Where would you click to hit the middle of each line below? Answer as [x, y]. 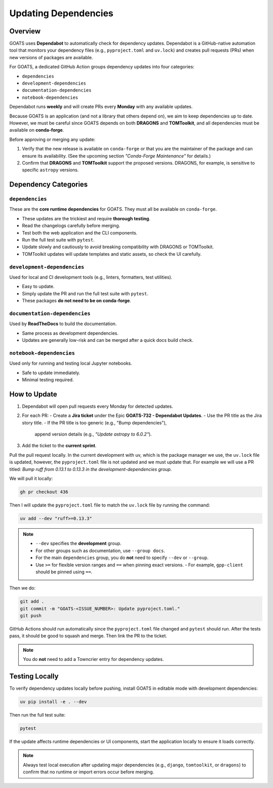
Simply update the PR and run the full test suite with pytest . [85, 293]
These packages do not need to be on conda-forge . [77, 301]
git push [31, 616]
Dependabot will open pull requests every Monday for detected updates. [98, 406]
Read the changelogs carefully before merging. [71, 226]
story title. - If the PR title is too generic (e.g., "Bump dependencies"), [94, 422]
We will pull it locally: [31, 478]
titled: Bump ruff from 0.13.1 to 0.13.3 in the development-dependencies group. [90, 469]
